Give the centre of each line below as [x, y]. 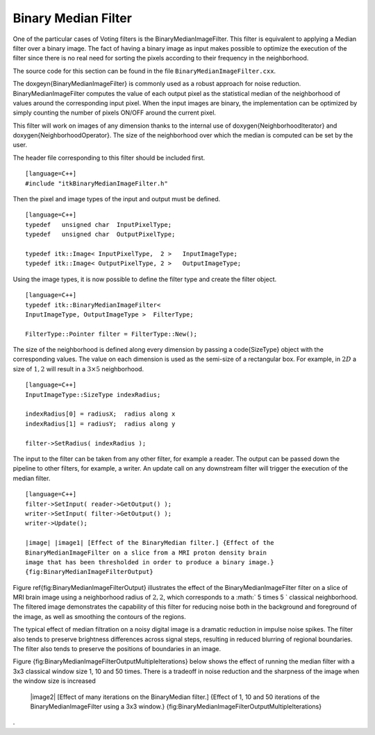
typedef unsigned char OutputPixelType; [100, 235]
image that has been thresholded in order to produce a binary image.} [150, 562]
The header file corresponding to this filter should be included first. [109, 158]
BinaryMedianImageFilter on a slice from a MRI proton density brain [146, 552]
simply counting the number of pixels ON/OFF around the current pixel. [115, 113]
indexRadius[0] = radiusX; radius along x [100, 414]
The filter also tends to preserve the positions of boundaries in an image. [117, 649]
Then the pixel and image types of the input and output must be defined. [117, 199]
